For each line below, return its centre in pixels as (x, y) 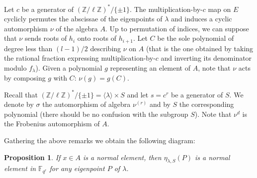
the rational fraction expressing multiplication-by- (80, 58)
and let (138, 94)
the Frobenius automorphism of (52, 124)
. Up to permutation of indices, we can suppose (177, 28)
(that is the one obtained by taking (200, 48)
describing (106, 48)
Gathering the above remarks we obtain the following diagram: (100, 140)
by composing (25, 77)
